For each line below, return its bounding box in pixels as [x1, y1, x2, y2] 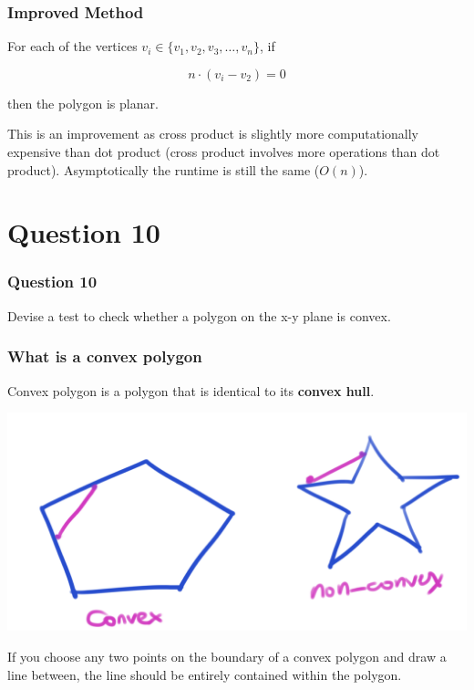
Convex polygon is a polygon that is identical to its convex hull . [7, 381, 375, 400]
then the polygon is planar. [7, 93, 159, 112]
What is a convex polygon [7, 345, 202, 368]
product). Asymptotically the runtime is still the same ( [7, 160, 320, 179]
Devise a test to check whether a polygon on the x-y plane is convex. [7, 306, 391, 325]
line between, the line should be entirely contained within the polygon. [7, 664, 402, 684]
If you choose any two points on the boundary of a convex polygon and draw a [7, 646, 447, 665]
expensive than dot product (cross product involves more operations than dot [7, 142, 440, 161]
